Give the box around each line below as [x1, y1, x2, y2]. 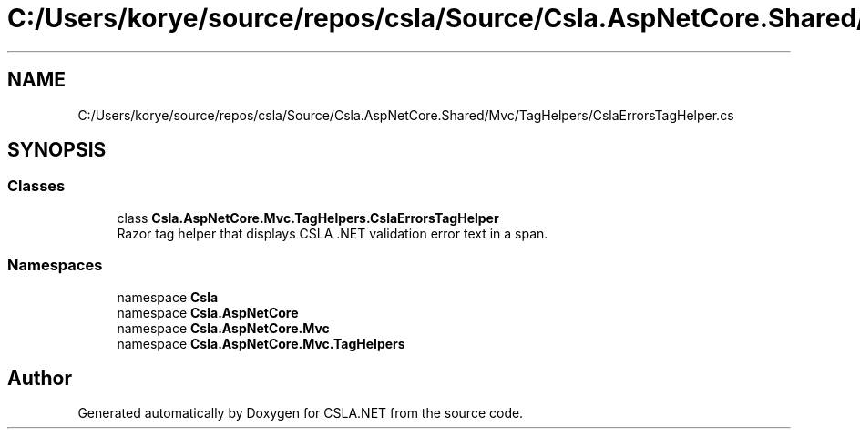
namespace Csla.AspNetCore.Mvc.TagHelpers [117, 335, 405, 351]
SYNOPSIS [7, 138, 107, 162]
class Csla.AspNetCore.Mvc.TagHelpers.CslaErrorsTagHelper [117, 209, 499, 226]
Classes [7, 177, 66, 196]
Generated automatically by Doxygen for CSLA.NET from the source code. [77, 405, 524, 421]
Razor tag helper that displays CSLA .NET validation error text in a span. [117, 225, 548, 241]
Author [7, 366, 72, 390]
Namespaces [7, 256, 103, 275]
